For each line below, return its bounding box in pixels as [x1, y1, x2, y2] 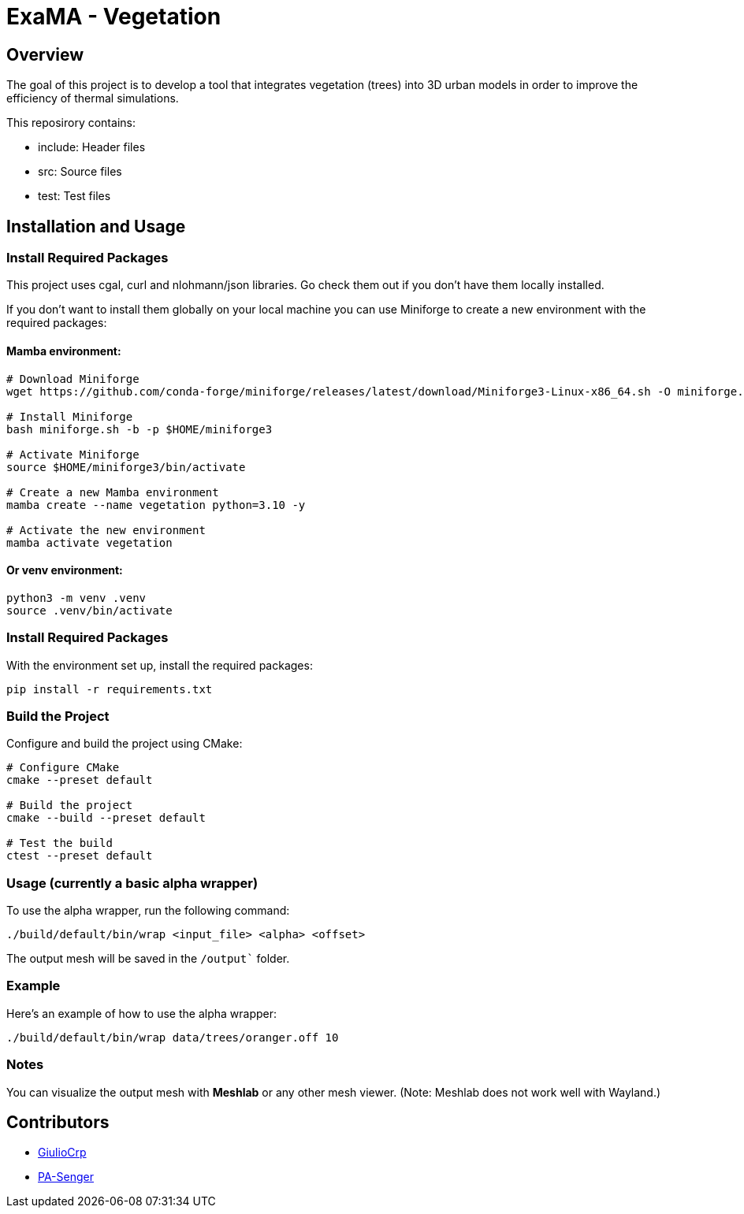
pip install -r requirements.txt [6, 682, 213, 696]
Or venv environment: [6, 563, 123, 577]
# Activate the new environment [6, 523, 206, 536]
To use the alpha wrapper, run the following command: [6, 904, 290, 918]
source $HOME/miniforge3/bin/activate [6, 460, 246, 473]
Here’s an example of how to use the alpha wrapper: [6, 1006, 277, 1020]
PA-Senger [38, 1170, 94, 1184]
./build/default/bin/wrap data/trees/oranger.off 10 [6, 1030, 339, 1044]
